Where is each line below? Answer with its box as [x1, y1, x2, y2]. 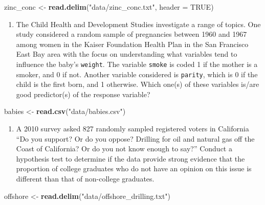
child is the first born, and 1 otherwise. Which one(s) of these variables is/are [16, 79, 259, 89]
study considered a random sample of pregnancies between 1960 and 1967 [16, 29, 247, 39]
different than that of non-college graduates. [16, 173, 154, 184]
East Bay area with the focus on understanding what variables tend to [16, 49, 237, 59]
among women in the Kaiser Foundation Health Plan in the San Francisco [16, 38, 249, 49]
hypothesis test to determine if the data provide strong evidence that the [16, 153, 245, 164]
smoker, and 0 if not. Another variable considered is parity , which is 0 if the [16, 69, 258, 79]
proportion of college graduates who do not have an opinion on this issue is [16, 163, 252, 174]
